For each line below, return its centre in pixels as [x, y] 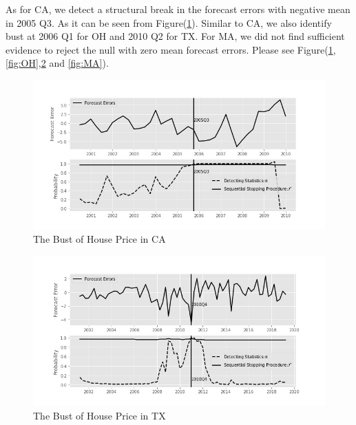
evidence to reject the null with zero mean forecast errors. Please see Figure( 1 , [171, 49]
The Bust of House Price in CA [100, 239]
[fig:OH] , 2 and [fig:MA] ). [57, 63]
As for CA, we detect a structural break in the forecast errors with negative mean [178, 9]
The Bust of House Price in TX [100, 415]
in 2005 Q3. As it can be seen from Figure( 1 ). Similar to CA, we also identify [169, 22]
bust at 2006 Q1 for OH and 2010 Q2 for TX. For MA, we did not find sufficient [175, 36]
